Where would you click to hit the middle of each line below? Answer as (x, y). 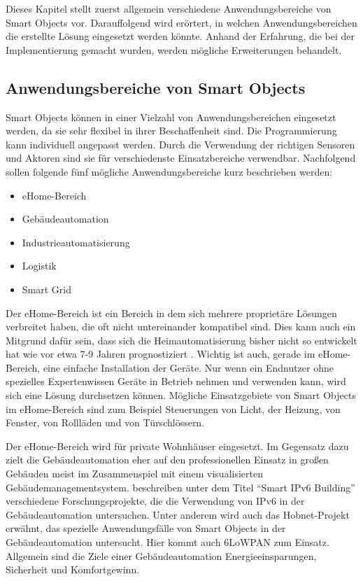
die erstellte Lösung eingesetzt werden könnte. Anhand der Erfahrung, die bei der (180, 36)
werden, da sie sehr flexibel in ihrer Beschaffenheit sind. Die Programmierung (171, 131)
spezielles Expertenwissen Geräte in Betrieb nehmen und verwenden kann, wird (176, 381)
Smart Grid (47, 289)
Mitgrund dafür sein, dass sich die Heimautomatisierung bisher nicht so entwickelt (181, 340)
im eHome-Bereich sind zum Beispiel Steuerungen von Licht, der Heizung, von (173, 408)
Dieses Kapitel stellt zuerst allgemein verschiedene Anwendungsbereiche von (169, 8)
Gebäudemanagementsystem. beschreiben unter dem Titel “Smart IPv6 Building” (180, 487)
